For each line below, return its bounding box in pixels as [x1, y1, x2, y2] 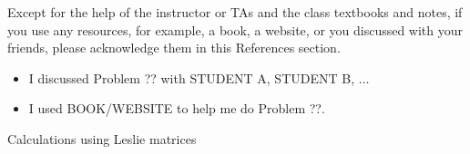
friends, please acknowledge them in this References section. [7, 38, 341, 57]
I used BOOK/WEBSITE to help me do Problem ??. [28, 99, 325, 118]
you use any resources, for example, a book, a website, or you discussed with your [7, 20, 464, 39]
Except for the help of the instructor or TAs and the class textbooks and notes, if [7, 3, 463, 21]
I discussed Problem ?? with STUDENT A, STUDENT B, [28, 68, 355, 87]
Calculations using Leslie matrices [7, 129, 197, 148]
